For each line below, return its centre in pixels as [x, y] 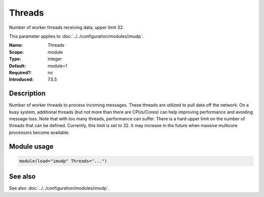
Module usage [31, 146]
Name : [16, 45]
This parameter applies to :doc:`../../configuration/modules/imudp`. [76, 36]
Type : [15, 59]
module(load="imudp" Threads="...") [63, 161]
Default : [18, 66]
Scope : [16, 52]
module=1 [58, 66]
